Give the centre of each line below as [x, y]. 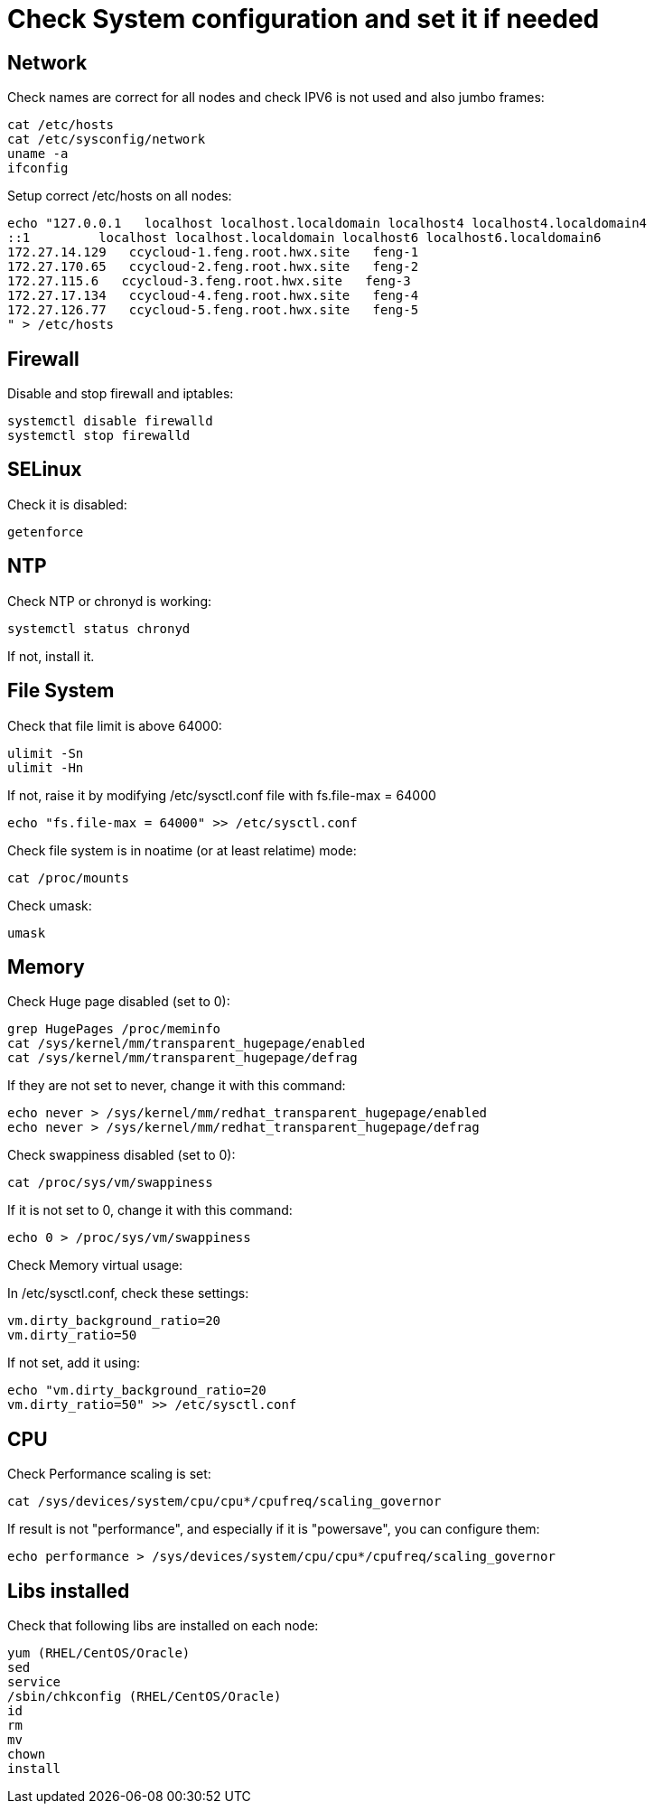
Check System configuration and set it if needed [304, 19]
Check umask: [50, 905]
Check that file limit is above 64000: [115, 725]
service [34, 1682]
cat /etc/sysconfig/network [107, 140]
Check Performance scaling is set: [109, 1474]
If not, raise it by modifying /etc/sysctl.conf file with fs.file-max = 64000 [222, 795]
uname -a [38, 154]
